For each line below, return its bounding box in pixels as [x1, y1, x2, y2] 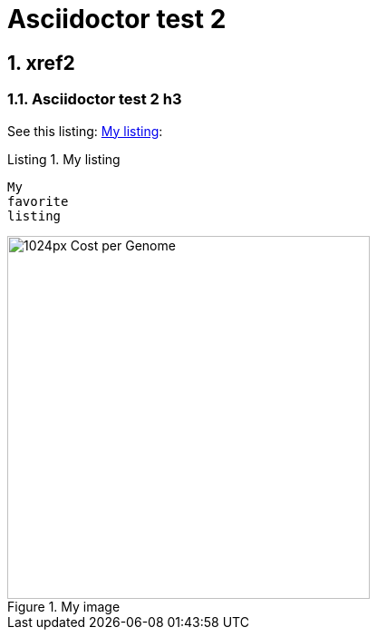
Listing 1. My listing [7, 151, 121, 167]
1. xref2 [7, 51, 75, 74]
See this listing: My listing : [7, 122, 163, 139]
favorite [7, 193, 69, 209]
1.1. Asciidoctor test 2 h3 [7, 90, 182, 109]
